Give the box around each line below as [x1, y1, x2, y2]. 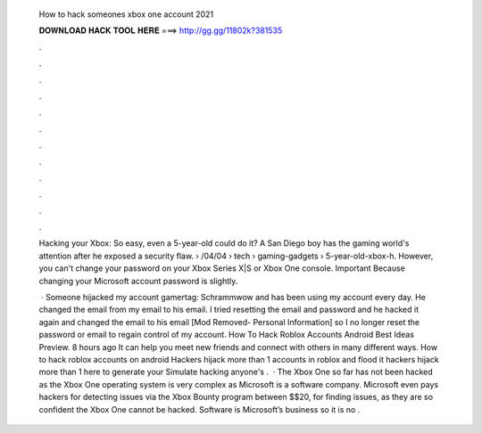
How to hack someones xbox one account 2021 [38, 9, 214, 20]
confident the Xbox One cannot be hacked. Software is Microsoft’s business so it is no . [38, 404, 361, 414]
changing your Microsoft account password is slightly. [38, 275, 238, 286]
